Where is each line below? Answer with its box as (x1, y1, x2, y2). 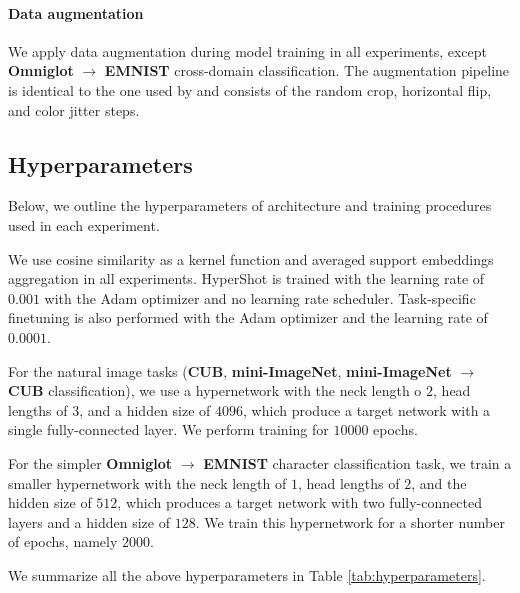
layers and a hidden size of (8, 511, 170, 532)
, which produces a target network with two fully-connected (117, 492, 482, 513)
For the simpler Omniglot (8, 452, 173, 473)
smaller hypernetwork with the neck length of (8, 472, 287, 493)
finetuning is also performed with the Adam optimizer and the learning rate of (8, 307, 488, 328)
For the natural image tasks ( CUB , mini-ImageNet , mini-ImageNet (8, 360, 452, 381)
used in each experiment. (8, 214, 160, 235)
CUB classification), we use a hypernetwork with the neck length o (8, 380, 422, 401)
